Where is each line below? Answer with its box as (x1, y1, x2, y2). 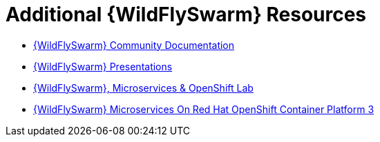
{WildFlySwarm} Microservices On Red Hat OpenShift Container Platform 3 (33, 103, 374, 115)
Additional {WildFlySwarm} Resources (6, 3, 367, 26)
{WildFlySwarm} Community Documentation (33, 39, 235, 51)
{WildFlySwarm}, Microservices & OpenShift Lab (33, 81, 254, 94)
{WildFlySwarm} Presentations (33, 60, 173, 72)
